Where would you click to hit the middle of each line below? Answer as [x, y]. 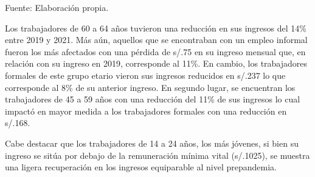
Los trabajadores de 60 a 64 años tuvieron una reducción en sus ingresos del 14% [156, 28]
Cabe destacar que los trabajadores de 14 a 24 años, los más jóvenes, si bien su [152, 143]
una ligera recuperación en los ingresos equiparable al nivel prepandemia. [141, 167]
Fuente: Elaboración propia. [57, 7]
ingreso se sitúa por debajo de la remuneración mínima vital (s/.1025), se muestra [157, 155]
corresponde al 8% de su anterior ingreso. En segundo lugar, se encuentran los [150, 87]
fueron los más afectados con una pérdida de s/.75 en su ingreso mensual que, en [155, 51]
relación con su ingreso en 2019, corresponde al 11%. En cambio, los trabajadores [156, 63]
